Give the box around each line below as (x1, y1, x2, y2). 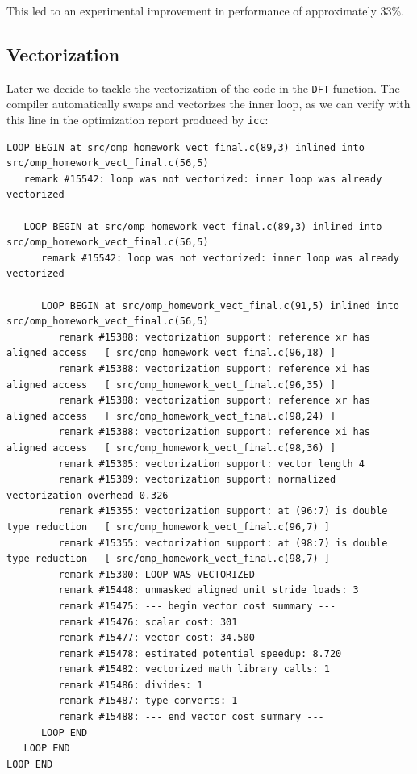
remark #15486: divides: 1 (58, 679, 203, 691)
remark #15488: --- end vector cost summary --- (58, 711, 324, 723)
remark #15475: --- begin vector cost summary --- (58, 600, 336, 612)
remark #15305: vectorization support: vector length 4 (58, 458, 365, 470)
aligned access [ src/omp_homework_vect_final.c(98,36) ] (6, 441, 336, 454)
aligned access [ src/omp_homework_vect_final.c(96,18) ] (6, 347, 336, 359)
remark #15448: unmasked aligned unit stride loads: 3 (58, 584, 359, 596)
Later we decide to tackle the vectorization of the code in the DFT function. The (6, 79, 400, 96)
